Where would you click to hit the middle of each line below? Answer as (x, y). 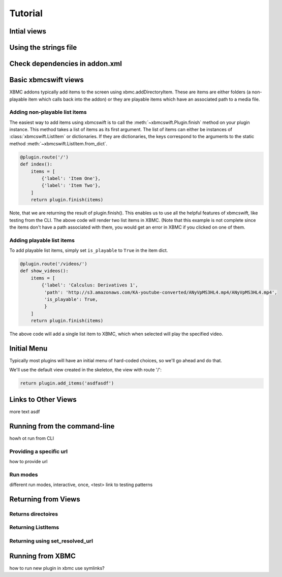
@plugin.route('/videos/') (54, 264)
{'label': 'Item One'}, (71, 178)
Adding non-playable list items (48, 112)
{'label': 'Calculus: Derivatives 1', (90, 285)
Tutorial (26, 13)
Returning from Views (45, 499)
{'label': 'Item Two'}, (71, 186)
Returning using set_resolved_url (51, 541)
